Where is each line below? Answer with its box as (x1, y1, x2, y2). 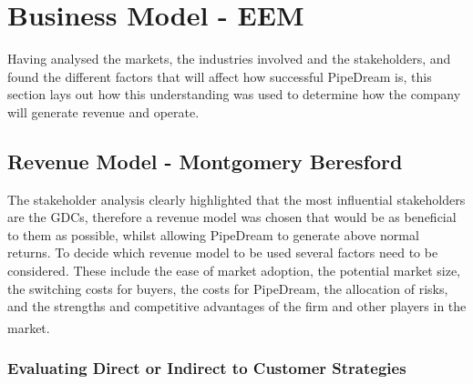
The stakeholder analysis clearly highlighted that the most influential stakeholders (7, 189, 466, 208)
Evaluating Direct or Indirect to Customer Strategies (7, 357, 406, 379)
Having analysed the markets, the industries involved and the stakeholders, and (7, 49, 451, 68)
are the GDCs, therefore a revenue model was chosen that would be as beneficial (7, 207, 457, 227)
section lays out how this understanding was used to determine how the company (7, 85, 461, 104)
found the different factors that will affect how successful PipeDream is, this (7, 66, 432, 86)
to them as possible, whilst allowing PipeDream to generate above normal (7, 225, 419, 244)
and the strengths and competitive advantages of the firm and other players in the (7, 297, 467, 316)
